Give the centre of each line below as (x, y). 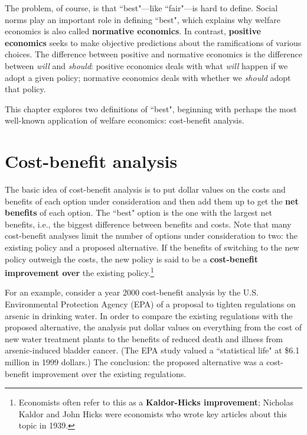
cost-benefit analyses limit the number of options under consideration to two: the (151, 236)
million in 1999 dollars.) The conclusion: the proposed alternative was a (134, 362)
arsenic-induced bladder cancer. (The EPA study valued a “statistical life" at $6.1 (152, 350)
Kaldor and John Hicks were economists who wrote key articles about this (153, 413)
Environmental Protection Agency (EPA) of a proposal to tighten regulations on (150, 304)
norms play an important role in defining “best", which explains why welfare (143, 19)
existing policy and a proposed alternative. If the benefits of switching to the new (152, 247)
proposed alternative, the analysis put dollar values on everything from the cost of (153, 327)
